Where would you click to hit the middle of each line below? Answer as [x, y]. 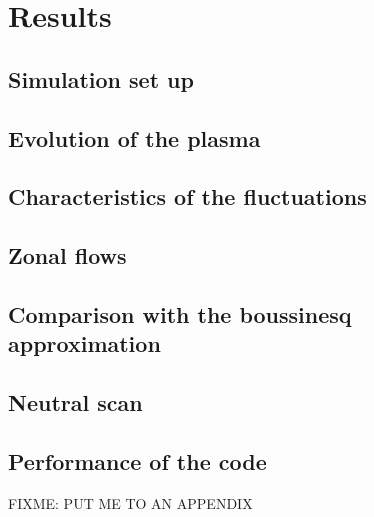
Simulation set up [101, 78]
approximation [84, 343]
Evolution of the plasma [134, 137]
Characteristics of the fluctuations [187, 196]
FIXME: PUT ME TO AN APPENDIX [130, 502]
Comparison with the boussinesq [180, 313]
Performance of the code [137, 460]
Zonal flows [67, 255]
